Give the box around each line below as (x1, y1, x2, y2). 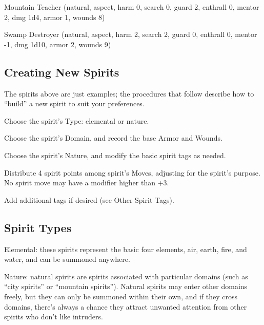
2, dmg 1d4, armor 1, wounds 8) (4, 11, 105, 22)
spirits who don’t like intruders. (4, 311, 103, 322)
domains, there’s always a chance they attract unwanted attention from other (4, 301, 247, 312)
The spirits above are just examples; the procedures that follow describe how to (4, 88, 254, 99)
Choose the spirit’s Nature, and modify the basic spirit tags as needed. (4, 149, 226, 160)
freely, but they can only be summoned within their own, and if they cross (4, 291, 237, 301)
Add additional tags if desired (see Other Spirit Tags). (4, 194, 174, 205)
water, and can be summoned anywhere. (4, 254, 130, 264)
